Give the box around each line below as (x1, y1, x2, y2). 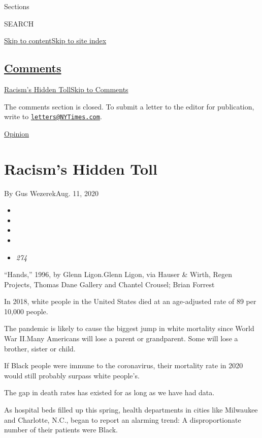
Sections (4, 1, 29, 11)
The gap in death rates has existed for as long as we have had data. (4, 387, 215, 398)
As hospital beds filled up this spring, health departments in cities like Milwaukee (4, 404, 258, 415)
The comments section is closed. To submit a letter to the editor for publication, (4, 101, 254, 112)
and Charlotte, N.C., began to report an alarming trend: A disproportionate (4, 414, 241, 425)
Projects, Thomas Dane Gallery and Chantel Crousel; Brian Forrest (4, 279, 215, 289)
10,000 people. (4, 306, 48, 316)
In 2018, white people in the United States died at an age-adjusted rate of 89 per (4, 296, 256, 307)
